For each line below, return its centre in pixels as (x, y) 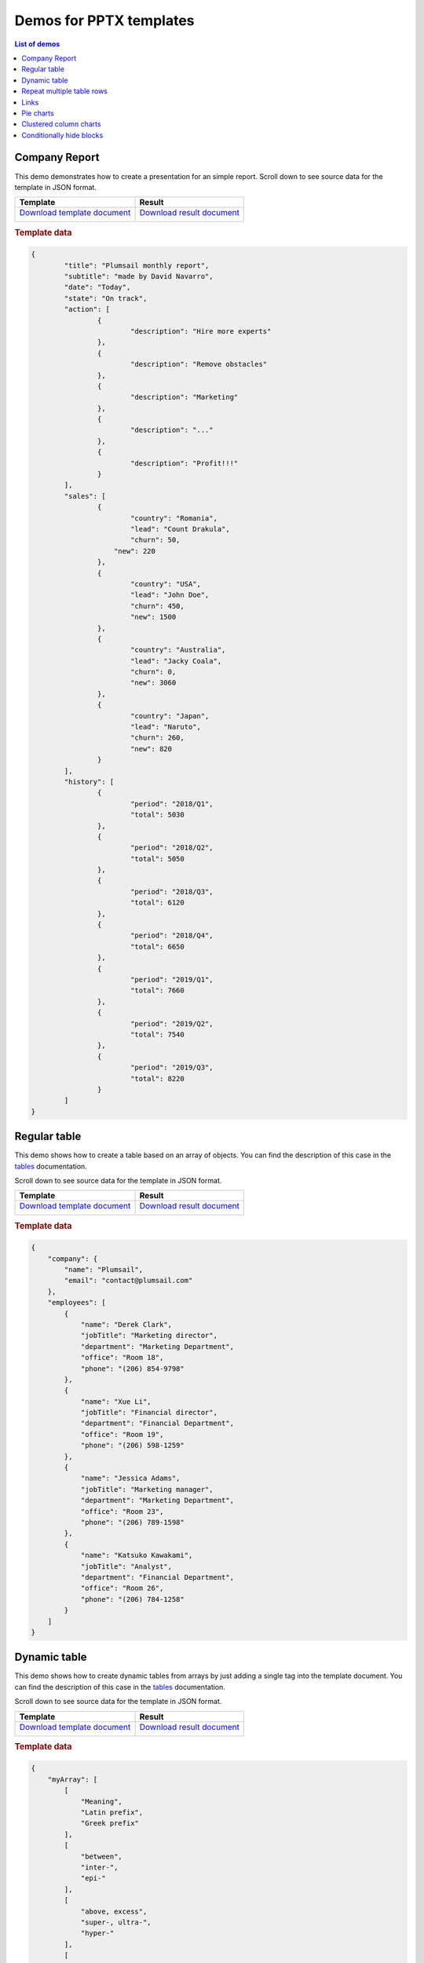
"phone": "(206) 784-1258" (132, 1599)
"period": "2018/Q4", (172, 936)
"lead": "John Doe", (170, 595)
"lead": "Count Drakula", (180, 529)
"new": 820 (151, 749)
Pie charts (38, 113)
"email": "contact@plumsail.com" (128, 1281)
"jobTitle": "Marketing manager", (147, 1489)
